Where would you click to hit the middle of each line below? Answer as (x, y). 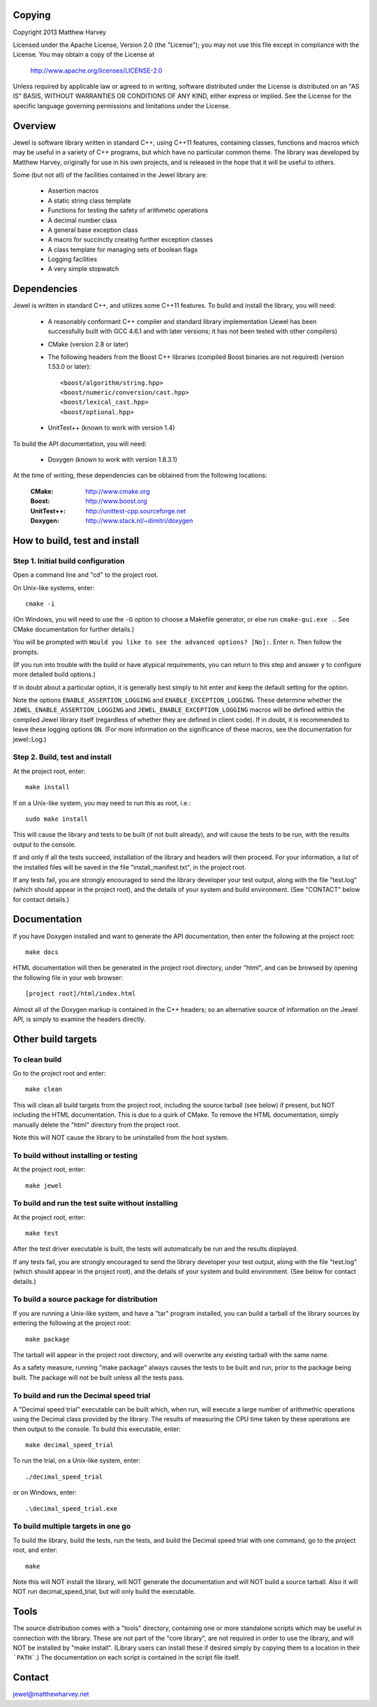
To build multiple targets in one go (72, 1526)
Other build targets (55, 1039)
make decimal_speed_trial (70, 1445)
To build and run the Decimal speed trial (82, 1395)
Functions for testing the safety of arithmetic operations (128, 210)
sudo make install (57, 819)
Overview (35, 126)
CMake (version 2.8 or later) (88, 344)
